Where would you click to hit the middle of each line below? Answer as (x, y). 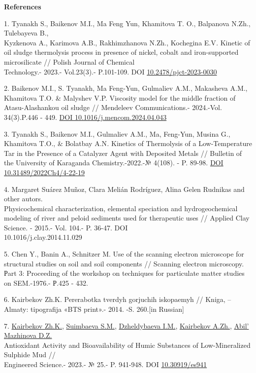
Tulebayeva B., (26, 33)
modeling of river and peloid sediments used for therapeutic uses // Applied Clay (127, 218)
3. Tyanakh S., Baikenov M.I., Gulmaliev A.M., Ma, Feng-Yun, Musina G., (117, 133)
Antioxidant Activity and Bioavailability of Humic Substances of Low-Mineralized (127, 345)
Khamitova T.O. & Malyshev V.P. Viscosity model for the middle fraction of (120, 97)
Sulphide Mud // (30, 354)
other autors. (23, 199)
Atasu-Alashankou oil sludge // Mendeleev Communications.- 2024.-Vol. (113, 107)
